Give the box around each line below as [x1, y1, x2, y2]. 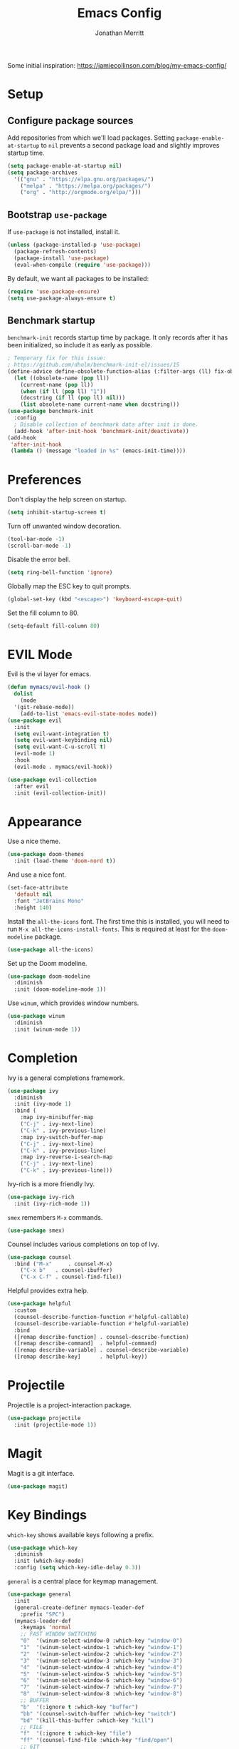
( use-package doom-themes [7, 851, 84, 858]
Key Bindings [7, 1506, 87, 1523]
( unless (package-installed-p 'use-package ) [7, 241, 142, 249]
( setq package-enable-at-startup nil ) [7, 162, 122, 169]
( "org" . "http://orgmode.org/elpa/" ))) [20, 189, 142, 196]
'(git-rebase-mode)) [14, 704, 75, 711]
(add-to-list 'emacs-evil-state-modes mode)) [20, 710, 158, 718]
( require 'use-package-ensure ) [7, 287, 100, 295]
